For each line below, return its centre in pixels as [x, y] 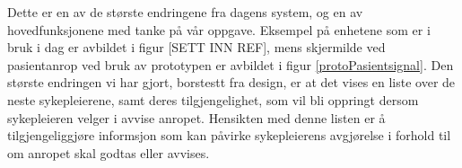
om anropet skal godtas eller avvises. [109, 152]
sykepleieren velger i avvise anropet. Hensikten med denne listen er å [196, 117]
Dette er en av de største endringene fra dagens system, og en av [185, 12]
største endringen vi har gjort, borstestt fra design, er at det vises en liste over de [231, 82]
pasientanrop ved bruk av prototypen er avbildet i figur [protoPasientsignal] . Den [231, 64]
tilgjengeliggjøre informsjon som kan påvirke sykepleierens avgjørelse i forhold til [229, 135]
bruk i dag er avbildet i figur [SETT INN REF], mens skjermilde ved [196, 47]
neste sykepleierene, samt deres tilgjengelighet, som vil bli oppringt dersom [213, 99]
